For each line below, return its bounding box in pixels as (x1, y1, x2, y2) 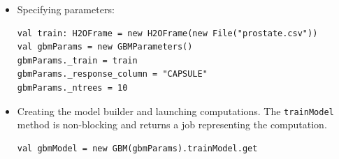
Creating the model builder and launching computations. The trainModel (17, 103, 334, 118)
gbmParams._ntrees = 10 (17, 82, 128, 93)
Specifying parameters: (17, 2, 115, 16)
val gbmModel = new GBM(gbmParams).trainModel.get (17, 143, 258, 153)
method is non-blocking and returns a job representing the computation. (17, 117, 327, 132)
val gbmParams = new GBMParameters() (17, 42, 193, 52)
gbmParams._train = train (17, 55, 138, 66)
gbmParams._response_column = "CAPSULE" (17, 69, 208, 79)
